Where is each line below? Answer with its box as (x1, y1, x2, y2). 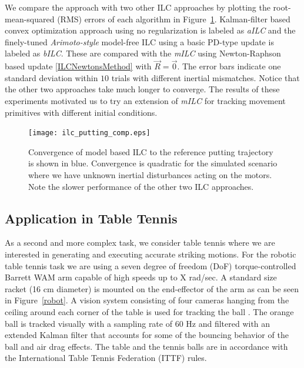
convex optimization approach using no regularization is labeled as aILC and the (5, 24, 296, 36)
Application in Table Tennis (5, 209, 178, 227)
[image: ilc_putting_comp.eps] (28, 129, 151, 138)
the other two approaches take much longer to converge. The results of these (5, 83, 280, 95)
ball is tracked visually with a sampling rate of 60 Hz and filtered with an (5, 317, 270, 329)
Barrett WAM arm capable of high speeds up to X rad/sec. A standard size (5, 271, 277, 283)
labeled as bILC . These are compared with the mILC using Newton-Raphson (5, 47, 281, 59)
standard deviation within (5, 71, 98, 83)
